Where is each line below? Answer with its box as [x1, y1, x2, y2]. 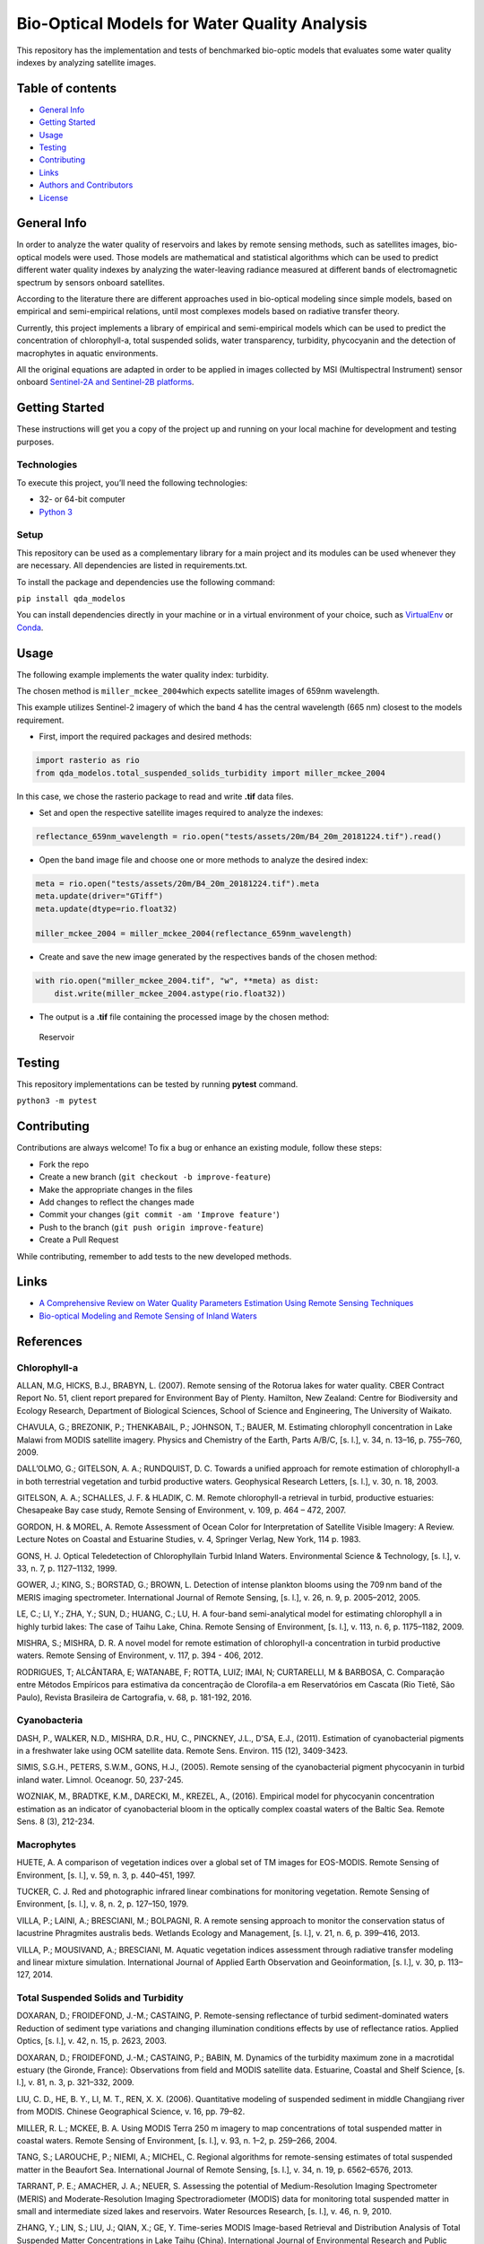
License [39, 192, 69, 203]
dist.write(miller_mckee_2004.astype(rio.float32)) [54, 988, 287, 998]
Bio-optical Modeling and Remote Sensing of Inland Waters [39, 1310, 257, 1321]
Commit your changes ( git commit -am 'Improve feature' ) [39, 1209, 280, 1220]
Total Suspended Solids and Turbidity [16, 1992, 184, 2004]
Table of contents [16, 81, 117, 96]
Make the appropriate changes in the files [39, 1184, 193, 1195]
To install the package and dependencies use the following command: [16, 576, 275, 587]
